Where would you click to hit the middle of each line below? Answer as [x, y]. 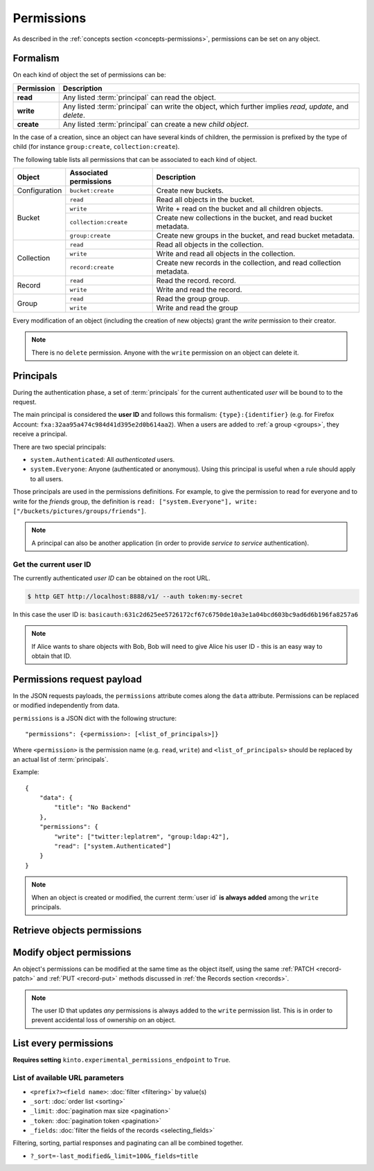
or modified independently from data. [66, 706]
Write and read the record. [199, 289]
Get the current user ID [52, 564]
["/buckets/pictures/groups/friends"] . [80, 511]
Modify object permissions [72, 952]
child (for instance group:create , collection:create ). [96, 147]
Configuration [39, 190]
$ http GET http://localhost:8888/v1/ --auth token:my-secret [135, 596]
